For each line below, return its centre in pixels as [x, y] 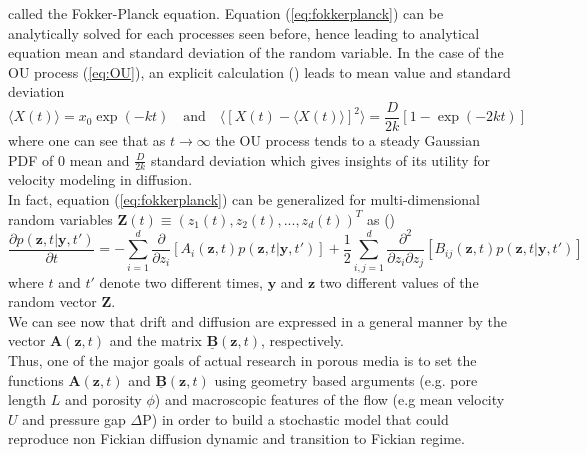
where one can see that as [87, 140]
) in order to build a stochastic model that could [300, 418]
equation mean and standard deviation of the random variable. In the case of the [256, 52]
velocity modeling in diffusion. [100, 179]
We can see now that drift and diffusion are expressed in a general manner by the [258, 320]
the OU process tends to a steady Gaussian [348, 140]
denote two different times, [181, 281]
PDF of [31, 159]
